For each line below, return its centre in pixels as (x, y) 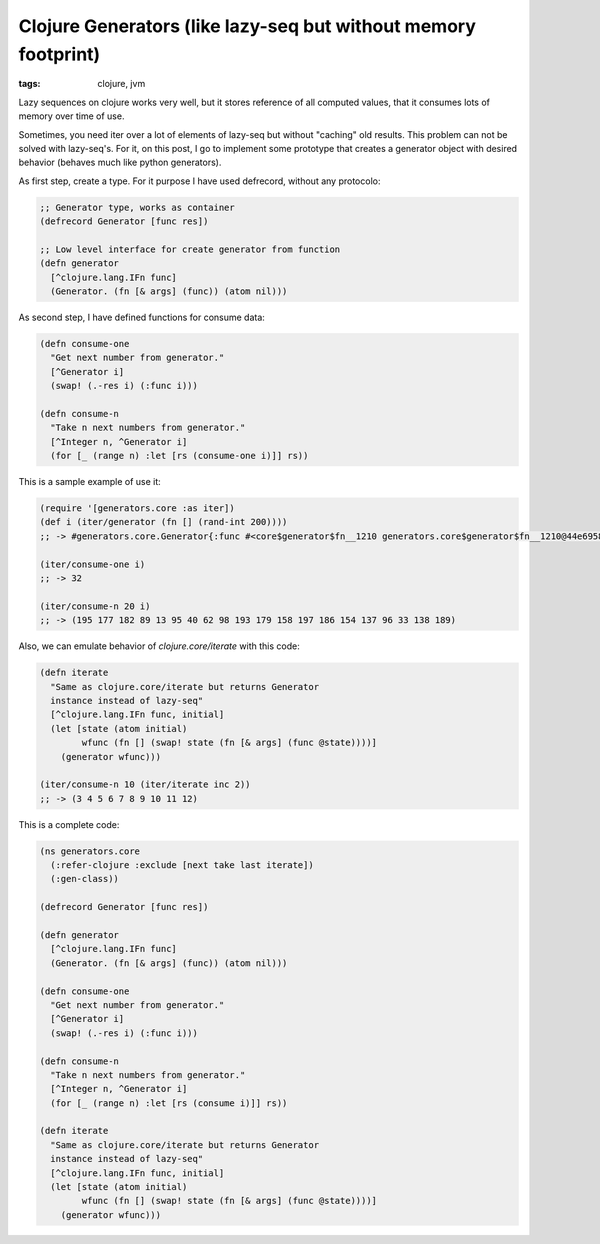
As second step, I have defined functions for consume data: (141, 317)
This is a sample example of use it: (90, 482)
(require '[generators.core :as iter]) (137, 508)
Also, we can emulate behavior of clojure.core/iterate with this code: (159, 646)
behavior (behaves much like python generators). (120, 162)
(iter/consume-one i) (92, 564)
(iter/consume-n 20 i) (95, 606)
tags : (29, 84)
